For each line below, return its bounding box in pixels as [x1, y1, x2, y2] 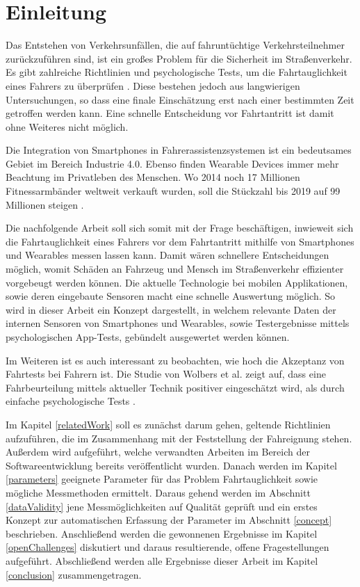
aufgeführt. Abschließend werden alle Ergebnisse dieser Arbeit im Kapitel [6, 553, 318, 568]
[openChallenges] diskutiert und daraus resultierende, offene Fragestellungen [6, 540, 329, 554]
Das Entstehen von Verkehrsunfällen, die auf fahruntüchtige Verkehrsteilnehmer [6, 38, 345, 52]
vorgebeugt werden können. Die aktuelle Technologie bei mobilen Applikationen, [6, 275, 348, 289]
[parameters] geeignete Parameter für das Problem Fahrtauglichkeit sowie [6, 472, 318, 486]
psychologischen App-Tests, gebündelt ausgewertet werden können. [6, 330, 290, 344]
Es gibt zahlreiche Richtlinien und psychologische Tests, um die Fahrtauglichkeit [6, 65, 347, 79]
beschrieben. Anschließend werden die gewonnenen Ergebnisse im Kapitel [6, 526, 318, 540]
